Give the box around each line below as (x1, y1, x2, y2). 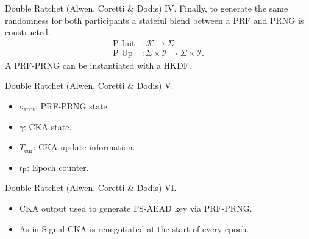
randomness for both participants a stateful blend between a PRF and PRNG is (5, 13, 304, 26)
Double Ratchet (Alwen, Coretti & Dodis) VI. (5, 181, 177, 194)
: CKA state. (24, 120, 72, 133)
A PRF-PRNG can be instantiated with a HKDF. (5, 58, 191, 71)
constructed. (5, 26, 51, 38)
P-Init (113, 39, 135, 48)
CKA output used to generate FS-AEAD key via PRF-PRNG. (19, 202, 252, 214)
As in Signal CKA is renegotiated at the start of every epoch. (19, 222, 249, 235)
